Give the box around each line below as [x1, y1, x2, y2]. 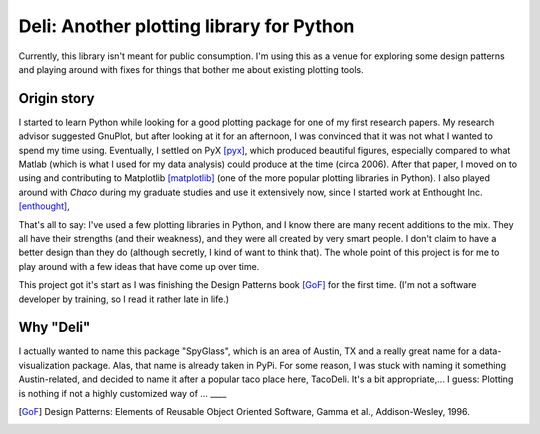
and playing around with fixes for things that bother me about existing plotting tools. [18, 63, 364, 75]
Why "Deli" [18, 319, 91, 336]
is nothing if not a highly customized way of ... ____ [18, 387, 227, 399]
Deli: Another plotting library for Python [18, 15, 355, 37]
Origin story [18, 90, 95, 107]
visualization [18, 359, 70, 371]
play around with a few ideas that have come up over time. [18, 260, 260, 272]
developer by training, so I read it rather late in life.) [18, 293, 230, 305]
